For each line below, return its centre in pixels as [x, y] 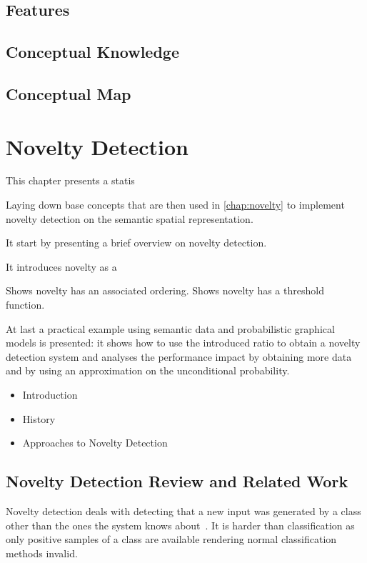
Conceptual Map [69, 93]
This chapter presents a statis [70, 180]
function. [25, 305]
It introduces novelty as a [61, 266]
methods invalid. [42, 553]
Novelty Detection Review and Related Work [177, 481]
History [39, 418]
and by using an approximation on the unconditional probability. [148, 370]
